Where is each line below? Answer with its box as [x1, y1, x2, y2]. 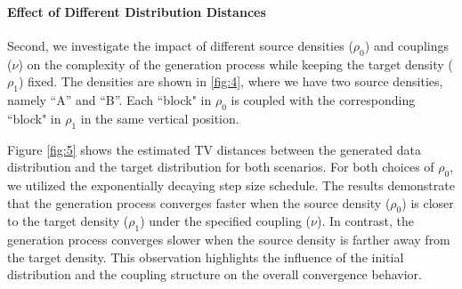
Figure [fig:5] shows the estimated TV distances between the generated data [7, 140, 421, 158]
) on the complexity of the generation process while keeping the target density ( [18, 54, 453, 73]
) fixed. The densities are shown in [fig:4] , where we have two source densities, [18, 72, 443, 91]
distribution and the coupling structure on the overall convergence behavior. [7, 265, 422, 284]
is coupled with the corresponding [231, 90, 416, 108]
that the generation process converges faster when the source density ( [7, 193, 391, 212]
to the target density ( [7, 212, 129, 230]
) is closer [401, 193, 454, 212]
